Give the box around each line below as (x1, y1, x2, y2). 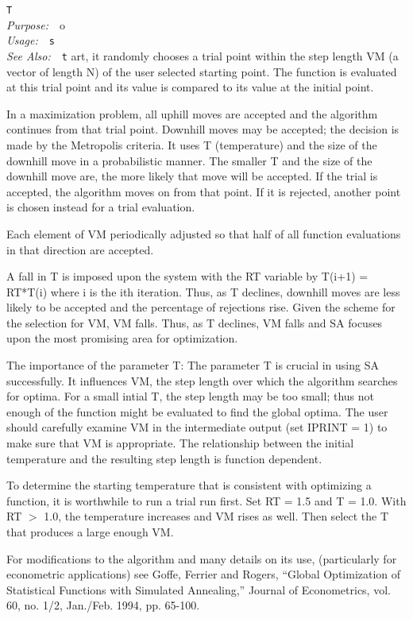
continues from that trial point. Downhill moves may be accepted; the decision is (6, 121, 399, 137)
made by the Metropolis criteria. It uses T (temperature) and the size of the (6, 136, 377, 153)
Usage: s (6, 32, 55, 48)
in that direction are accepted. (6, 241, 154, 257)
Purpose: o (6, 16, 65, 33)
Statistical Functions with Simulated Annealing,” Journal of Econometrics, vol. (6, 581, 391, 598)
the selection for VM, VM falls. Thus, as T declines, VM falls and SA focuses (6, 314, 383, 331)
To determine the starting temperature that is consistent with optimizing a (6, 477, 372, 493)
